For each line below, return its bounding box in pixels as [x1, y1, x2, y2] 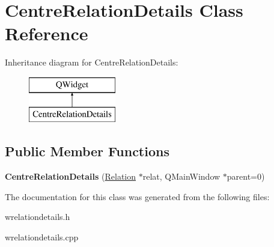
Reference [5, 21, 88, 46]
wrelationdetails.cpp [5, 231, 79, 243]
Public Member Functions [5, 142, 169, 160]
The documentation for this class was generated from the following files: [5, 190, 270, 203]
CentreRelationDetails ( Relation [5, 170, 136, 183]
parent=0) [227, 170, 265, 183]
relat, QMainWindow [142, 170, 221, 183]
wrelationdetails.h [5, 210, 70, 223]
